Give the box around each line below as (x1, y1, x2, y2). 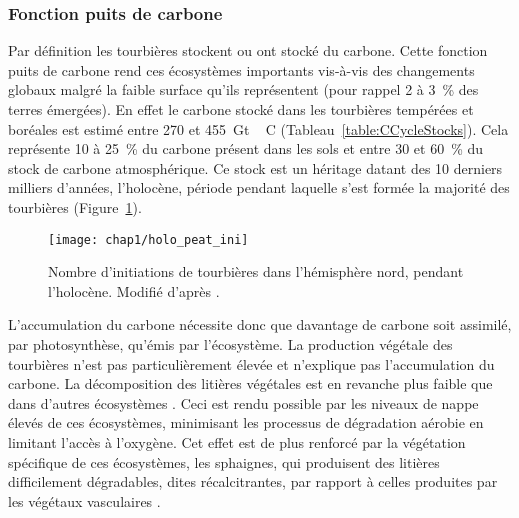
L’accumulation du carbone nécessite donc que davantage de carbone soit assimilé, (8, 314, 512, 335)
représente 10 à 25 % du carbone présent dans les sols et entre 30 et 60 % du (8, 138, 484, 159)
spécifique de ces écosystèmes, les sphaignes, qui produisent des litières (8, 451, 440, 472)
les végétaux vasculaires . (8, 490, 161, 511)
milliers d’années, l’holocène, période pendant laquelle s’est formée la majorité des (8, 177, 510, 198)
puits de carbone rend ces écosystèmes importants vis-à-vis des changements (8, 59, 475, 80)
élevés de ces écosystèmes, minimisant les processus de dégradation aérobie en (8, 412, 484, 433)
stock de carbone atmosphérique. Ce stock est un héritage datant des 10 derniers (8, 157, 503, 178)
